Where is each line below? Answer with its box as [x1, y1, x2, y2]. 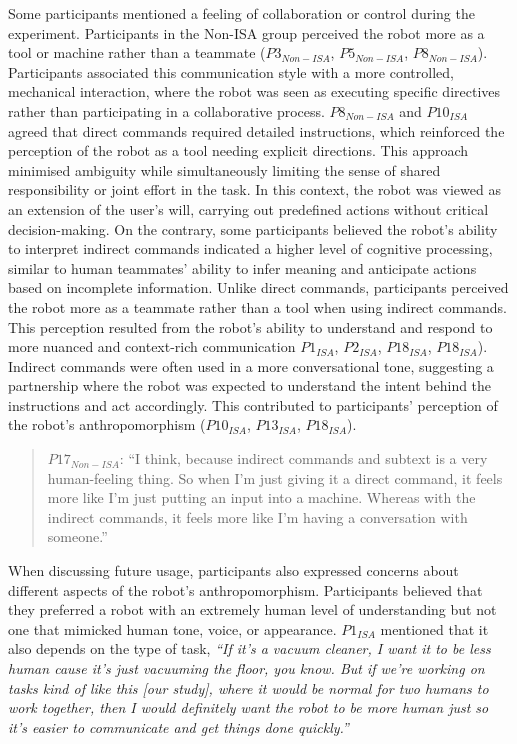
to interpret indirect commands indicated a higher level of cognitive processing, [8, 238, 493, 259]
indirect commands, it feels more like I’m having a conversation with [47, 506, 468, 527]
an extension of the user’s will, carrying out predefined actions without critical [8, 198, 489, 219]
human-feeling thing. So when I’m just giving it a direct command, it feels [47, 467, 503, 488]
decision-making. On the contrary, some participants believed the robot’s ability [8, 218, 498, 239]
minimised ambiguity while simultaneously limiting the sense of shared [8, 159, 441, 180]
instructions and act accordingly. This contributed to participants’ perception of [8, 394, 498, 415]
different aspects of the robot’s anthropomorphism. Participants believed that [8, 579, 483, 600]
